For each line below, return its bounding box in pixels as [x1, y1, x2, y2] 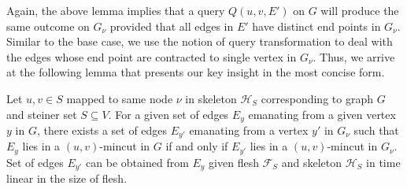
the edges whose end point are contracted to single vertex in [6, 48, 297, 65]
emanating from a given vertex [248, 106, 396, 122]
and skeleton [281, 154, 342, 170]
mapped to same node [66, 90, 173, 106]
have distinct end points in [252, 17, 381, 34]
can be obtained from [86, 154, 189, 170]
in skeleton [185, 90, 237, 106]
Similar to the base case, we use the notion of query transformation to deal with [6, 33, 393, 50]
